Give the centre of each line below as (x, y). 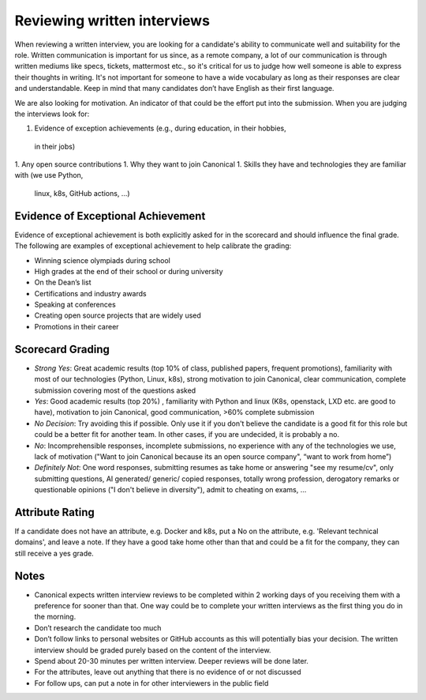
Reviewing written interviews (112, 21)
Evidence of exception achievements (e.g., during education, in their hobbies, (161, 128)
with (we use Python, (49, 175)
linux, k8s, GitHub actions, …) (82, 193)
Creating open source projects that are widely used (118, 315)
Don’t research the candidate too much (98, 627)
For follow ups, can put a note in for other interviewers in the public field (151, 683)
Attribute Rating (54, 512)
